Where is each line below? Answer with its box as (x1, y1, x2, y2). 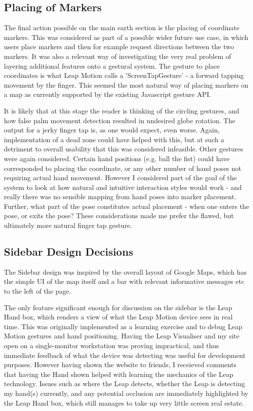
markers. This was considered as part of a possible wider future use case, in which (4, 32, 249, 42)
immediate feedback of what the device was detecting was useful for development (4, 350, 246, 360)
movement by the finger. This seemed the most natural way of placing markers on (4, 79, 249, 90)
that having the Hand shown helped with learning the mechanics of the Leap (4, 369, 234, 379)
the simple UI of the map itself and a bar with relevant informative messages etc (4, 276, 245, 286)
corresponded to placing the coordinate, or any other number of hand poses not (4, 163, 242, 173)
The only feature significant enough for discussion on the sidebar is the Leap (4, 302, 233, 312)
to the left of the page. (4, 286, 71, 296)
